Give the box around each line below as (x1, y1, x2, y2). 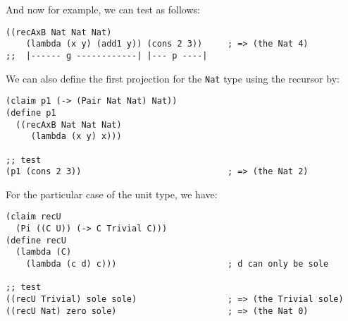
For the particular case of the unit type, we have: (6, 186, 218, 201)
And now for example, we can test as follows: (6, 2, 200, 16)
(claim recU (6, 212, 61, 222)
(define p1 (6, 107, 56, 118)
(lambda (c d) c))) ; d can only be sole (25, 259, 329, 269)
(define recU (6, 235, 66, 246)
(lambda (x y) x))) (30, 131, 122, 142)
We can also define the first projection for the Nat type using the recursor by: (6, 71, 340, 85)
